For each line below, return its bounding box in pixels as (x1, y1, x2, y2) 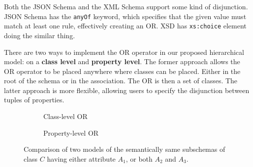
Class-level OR (43, 111, 88, 121)
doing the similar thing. (4, 30, 75, 40)
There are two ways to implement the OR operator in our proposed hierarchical (4, 47, 244, 57)
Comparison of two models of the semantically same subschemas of (24, 144, 225, 154)
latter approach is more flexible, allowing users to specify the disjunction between (4, 85, 250, 95)
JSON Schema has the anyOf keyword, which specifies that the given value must (4, 11, 247, 21)
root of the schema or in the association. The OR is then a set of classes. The (4, 75, 238, 86)
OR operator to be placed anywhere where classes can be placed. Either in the (4, 66, 241, 76)
